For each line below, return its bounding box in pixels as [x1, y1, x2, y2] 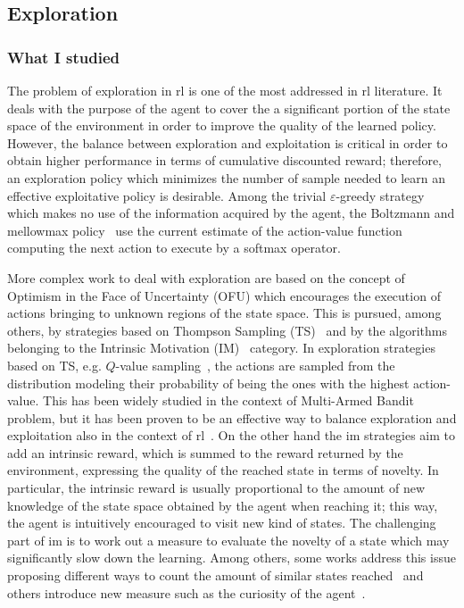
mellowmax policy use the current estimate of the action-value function [7, 221, 402, 239]
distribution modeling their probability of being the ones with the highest [7, 373, 410, 392]
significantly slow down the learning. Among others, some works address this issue [7, 548, 456, 567]
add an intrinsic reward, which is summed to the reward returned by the [7, 443, 403, 462]
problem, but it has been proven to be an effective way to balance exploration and [7, 408, 457, 427]
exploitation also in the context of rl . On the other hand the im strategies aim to [7, 426, 456, 445]
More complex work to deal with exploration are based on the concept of [7, 268, 405, 287]
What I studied [7, 46, 120, 68]
